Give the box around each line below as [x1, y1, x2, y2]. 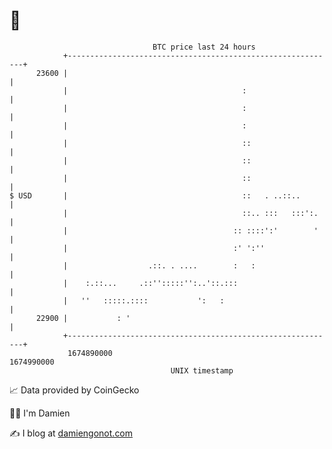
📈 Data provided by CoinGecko [9, 384, 140, 396]
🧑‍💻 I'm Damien [9, 407, 71, 419]
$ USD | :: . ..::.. [9, 190, 301, 201]
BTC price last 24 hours [152, 42, 256, 52]
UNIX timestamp [170, 365, 234, 376]
